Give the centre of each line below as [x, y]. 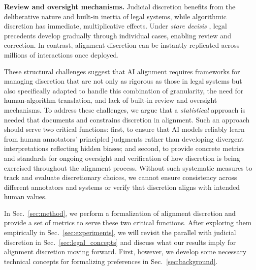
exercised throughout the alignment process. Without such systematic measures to [128, 167]
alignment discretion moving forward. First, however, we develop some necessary [125, 252]
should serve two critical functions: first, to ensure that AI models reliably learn [124, 129]
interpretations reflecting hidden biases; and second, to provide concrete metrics [124, 148]
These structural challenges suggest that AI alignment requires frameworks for [122, 71]
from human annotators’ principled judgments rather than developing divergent [124, 138]
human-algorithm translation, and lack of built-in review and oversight [111, 100]
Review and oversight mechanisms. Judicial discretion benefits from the [120, 6]
